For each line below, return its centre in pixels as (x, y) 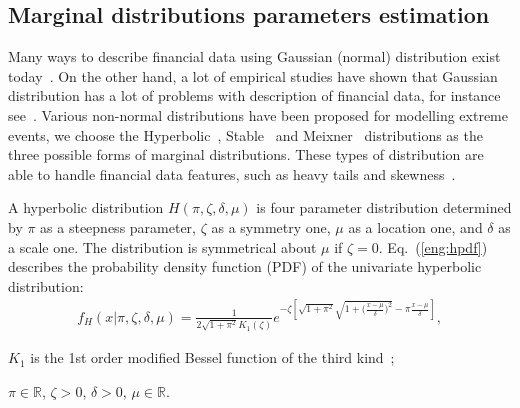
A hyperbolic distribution (86, 207)
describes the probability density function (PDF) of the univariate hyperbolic (245, 266)
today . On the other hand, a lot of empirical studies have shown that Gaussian (253, 75)
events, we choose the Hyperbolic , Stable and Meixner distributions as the (245, 134)
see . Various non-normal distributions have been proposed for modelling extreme (258, 114)
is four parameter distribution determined (384, 207)
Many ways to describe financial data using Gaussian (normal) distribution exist (254, 56)
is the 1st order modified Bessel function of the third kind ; (212, 357)
